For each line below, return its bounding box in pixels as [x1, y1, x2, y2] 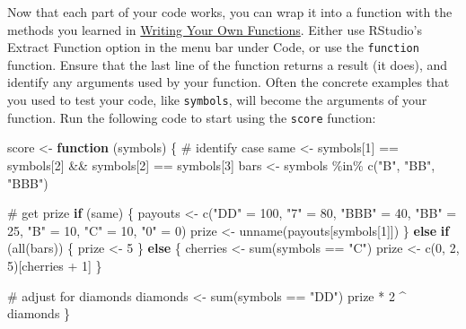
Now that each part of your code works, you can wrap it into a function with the [7, 3, 453, 21]
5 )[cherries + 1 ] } [7, 255, 102, 274]
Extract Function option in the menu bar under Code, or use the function [7, 38, 419, 56]
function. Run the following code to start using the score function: [7, 108, 376, 126]
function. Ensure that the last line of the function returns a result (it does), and [7, 55, 448, 74]
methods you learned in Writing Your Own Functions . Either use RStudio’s [7, 20, 422, 39]
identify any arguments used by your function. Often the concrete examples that [7, 73, 450, 91]
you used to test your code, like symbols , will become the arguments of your [7, 91, 427, 109]
